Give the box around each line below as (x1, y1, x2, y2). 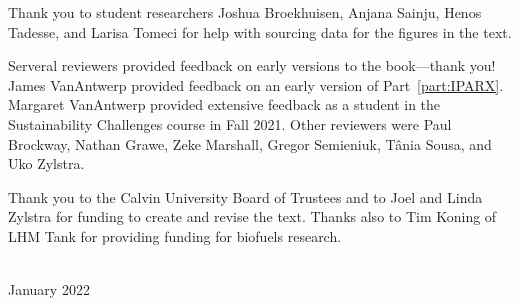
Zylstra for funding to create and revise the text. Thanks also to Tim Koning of (8, 206, 497, 227)
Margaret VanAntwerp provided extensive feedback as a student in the (8, 94, 441, 115)
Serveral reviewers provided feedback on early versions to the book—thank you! (8, 55, 496, 76)
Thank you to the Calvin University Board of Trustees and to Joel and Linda (8, 186, 483, 207)
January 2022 (8, 279, 90, 300)
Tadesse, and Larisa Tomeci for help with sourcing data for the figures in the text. (8, 21, 512, 42)
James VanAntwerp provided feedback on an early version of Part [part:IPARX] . (8, 74, 504, 95)
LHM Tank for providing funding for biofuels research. (8, 225, 342, 246)
